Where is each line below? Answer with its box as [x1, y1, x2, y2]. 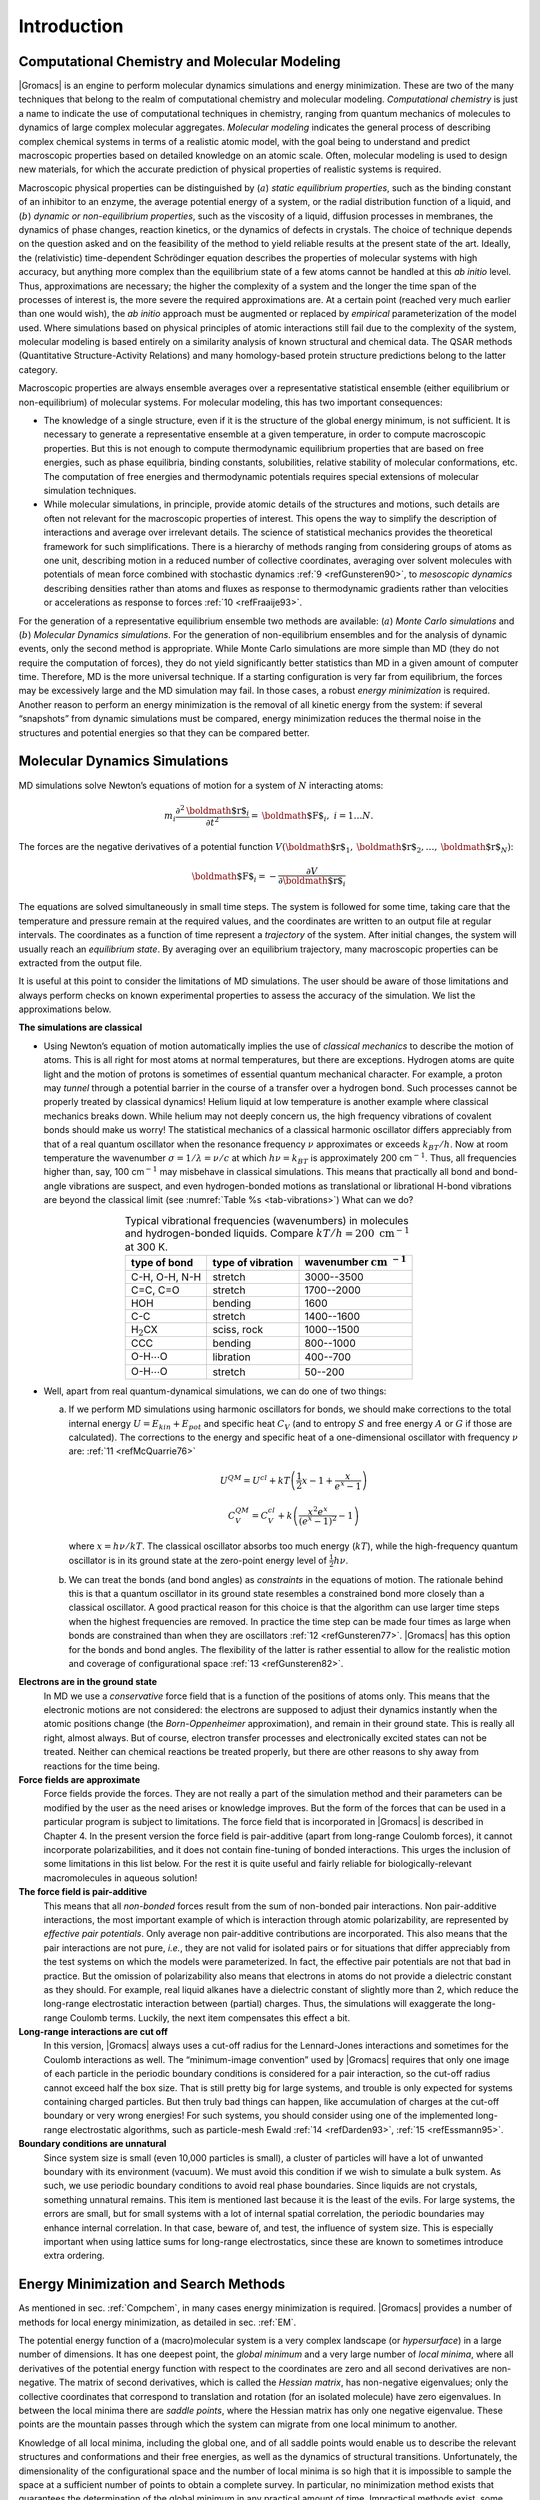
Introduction [18, 15, 124, 37]
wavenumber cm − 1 [304, 1253, 407, 1269]
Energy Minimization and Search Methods [18, 2276, 286, 2293]
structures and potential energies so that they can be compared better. [18, 726, 310, 739]
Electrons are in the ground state [18, 1676, 158, 1688]
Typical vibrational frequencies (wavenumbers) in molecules [124, 1213, 409, 1227]
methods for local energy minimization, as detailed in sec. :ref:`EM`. [18, 2316, 297, 2328]
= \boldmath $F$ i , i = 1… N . [250, 810, 374, 824]
